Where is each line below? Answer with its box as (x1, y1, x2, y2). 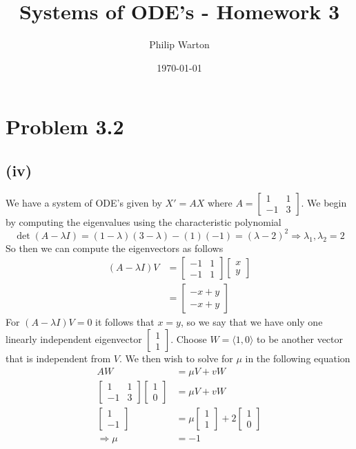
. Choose (170, 332, 207, 346)
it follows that (95, 315, 155, 329)
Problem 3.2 (6, 112, 124, 140)
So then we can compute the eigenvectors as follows (6, 240, 224, 255)
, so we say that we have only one (180, 315, 323, 329)
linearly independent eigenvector (6, 332, 142, 346)
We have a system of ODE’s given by (6, 195, 162, 209)
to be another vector (257, 332, 343, 346)
